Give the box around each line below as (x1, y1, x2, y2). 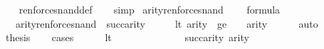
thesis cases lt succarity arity (5, 30, 249, 45)
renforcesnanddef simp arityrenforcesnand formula (19, 2, 281, 16)
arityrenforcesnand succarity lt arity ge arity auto (15, 16, 318, 31)
